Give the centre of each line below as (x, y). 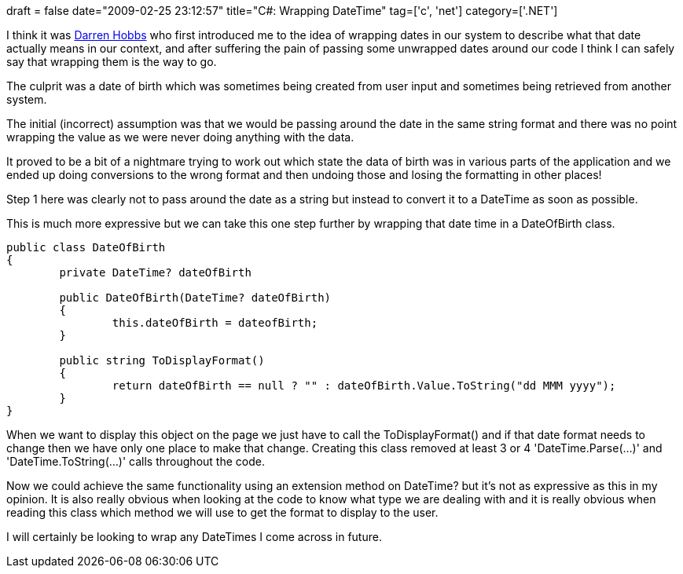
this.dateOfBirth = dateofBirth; (215, 323)
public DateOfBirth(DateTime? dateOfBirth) (195, 298)
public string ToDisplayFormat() (162, 360)
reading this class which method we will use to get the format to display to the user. (222, 512)
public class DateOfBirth (86, 247)
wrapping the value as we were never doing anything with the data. (180, 137)
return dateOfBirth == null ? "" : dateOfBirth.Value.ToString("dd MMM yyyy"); (364, 386)
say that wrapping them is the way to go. (112, 62)
